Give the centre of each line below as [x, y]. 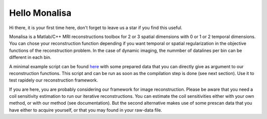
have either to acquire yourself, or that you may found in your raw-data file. [86, 110]
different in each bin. [30, 57]
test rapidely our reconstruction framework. [54, 80]
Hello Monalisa [40, 13]
